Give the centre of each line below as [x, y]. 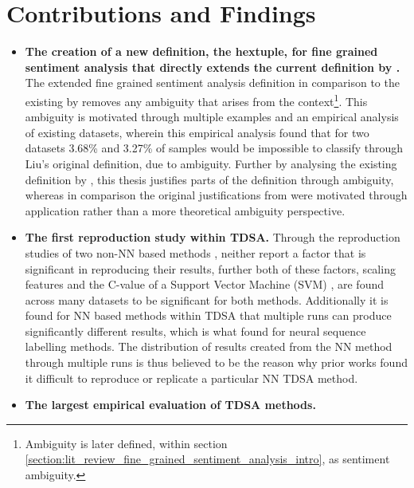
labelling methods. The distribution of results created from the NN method [209, 346]
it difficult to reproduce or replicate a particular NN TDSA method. [191, 378]
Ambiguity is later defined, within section [126, 443]
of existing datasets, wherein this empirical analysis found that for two [197, 132]
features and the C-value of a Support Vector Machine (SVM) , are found [205, 284]
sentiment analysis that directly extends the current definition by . [213, 67]
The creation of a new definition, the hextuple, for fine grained [201, 51]
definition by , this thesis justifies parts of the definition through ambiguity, [209, 179]
